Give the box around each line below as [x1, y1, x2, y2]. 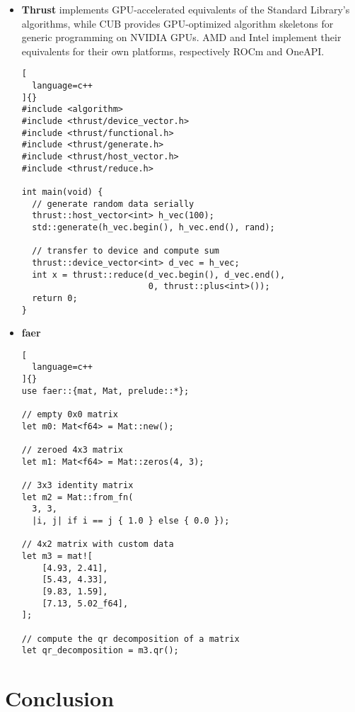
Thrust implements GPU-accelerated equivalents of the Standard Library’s [21, 2, 350, 16]
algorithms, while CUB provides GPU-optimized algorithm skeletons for [21, 16, 334, 30]
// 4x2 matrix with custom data [21, 539, 174, 550]
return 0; [32, 293, 78, 303]
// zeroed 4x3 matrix [21, 445, 123, 455]
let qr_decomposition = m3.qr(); [21, 645, 179, 656]
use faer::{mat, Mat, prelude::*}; [21, 385, 190, 396]
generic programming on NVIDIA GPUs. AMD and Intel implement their [21, 30, 342, 45]
